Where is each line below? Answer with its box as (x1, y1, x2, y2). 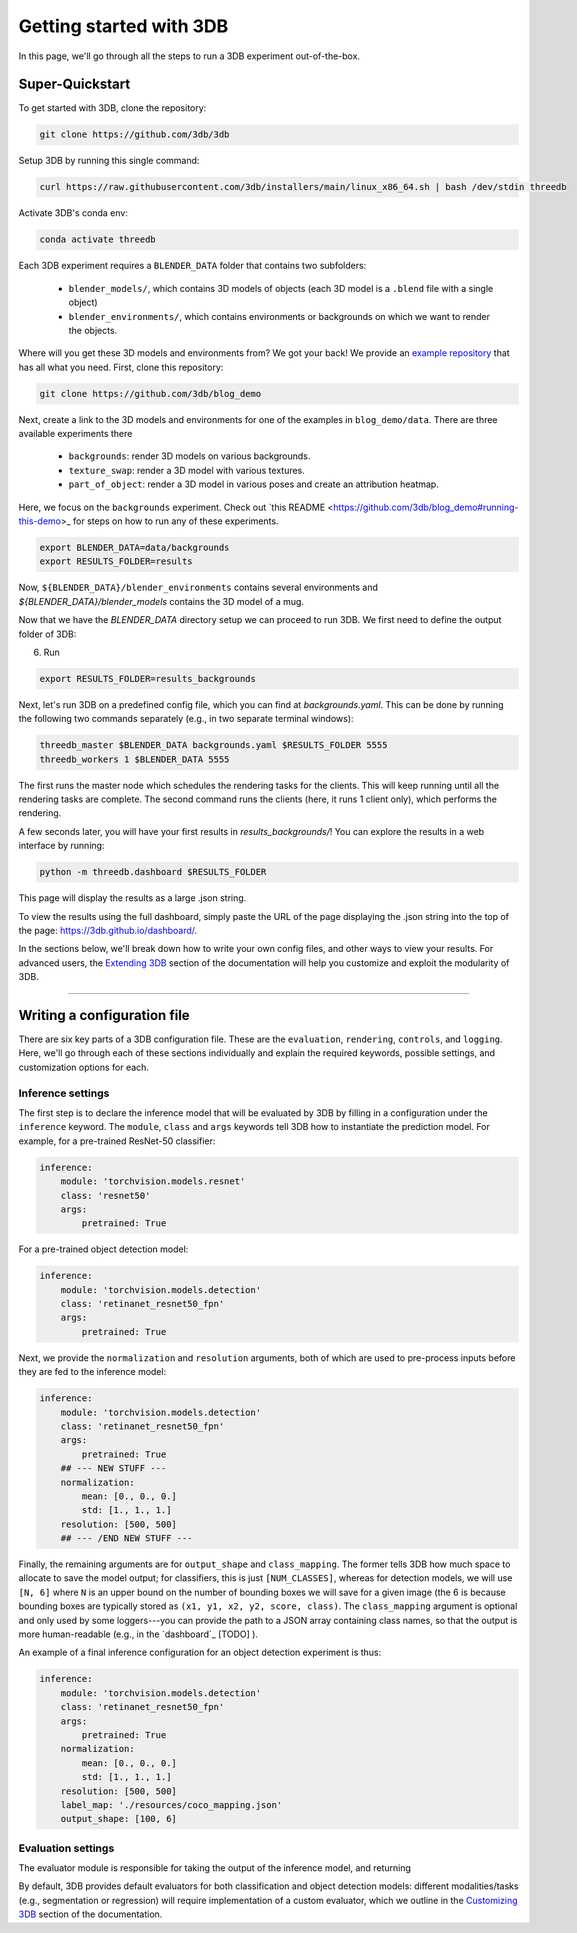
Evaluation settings (18, 1841, 115, 1855)
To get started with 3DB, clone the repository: (18, 102, 207, 114)
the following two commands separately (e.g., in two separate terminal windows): (18, 713, 354, 725)
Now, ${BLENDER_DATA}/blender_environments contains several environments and (18, 581, 379, 594)
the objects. (68, 324, 118, 336)
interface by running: (18, 840, 105, 852)
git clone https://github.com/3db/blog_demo (39, 388, 262, 399)
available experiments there (18, 428, 133, 440)
